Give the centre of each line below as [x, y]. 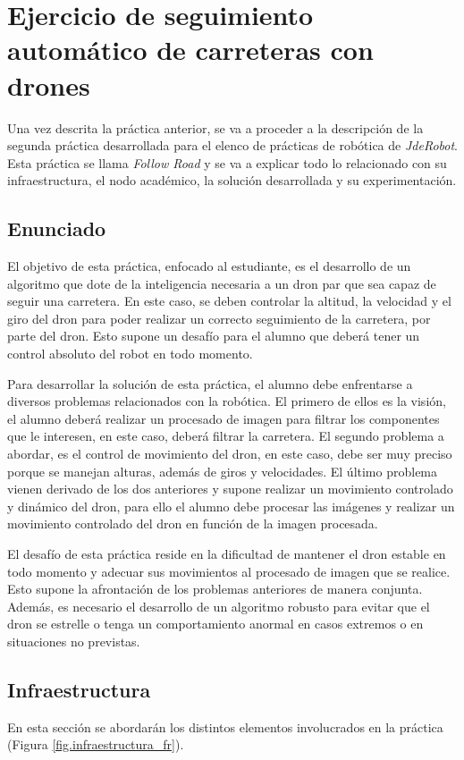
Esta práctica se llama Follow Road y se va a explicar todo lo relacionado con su [227, 162]
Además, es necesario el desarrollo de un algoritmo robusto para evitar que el [219, 606]
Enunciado [57, 228]
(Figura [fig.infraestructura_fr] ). [96, 744]
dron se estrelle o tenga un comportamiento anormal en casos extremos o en [215, 624]
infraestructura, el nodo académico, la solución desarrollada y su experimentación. [232, 180]
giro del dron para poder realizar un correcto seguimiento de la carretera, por [219, 318]
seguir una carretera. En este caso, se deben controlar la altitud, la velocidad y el [229, 301]
